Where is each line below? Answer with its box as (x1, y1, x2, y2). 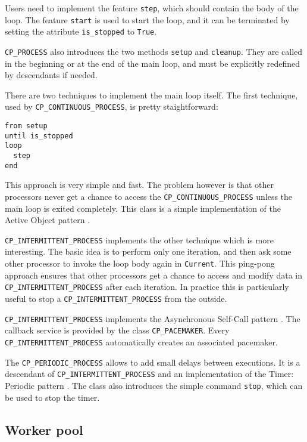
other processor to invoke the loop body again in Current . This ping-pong (5, 257, 275, 270)
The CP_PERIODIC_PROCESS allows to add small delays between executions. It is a (5, 356, 300, 368)
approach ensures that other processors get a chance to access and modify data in (5, 268, 303, 281)
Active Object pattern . (5, 214, 90, 226)
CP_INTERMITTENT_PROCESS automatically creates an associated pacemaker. (5, 335, 278, 348)
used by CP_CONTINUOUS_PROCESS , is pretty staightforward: (5, 100, 218, 113)
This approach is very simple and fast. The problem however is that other (5, 178, 274, 191)
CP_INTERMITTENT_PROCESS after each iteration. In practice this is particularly (5, 280, 289, 293)
